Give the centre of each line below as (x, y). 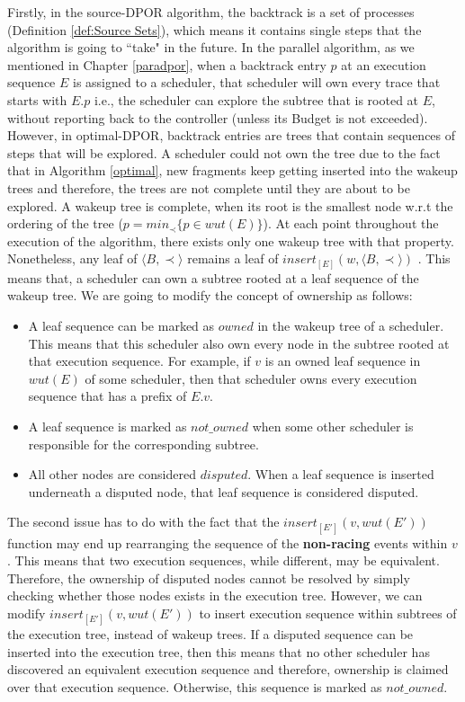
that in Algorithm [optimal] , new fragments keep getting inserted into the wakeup (232, 170)
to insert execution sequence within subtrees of (328, 613)
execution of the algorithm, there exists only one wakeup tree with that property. (231, 240)
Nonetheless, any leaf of (72, 258)
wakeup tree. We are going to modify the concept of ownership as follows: (210, 295)
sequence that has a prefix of (107, 396)
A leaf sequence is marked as (107, 426)
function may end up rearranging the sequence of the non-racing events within (228, 542)
